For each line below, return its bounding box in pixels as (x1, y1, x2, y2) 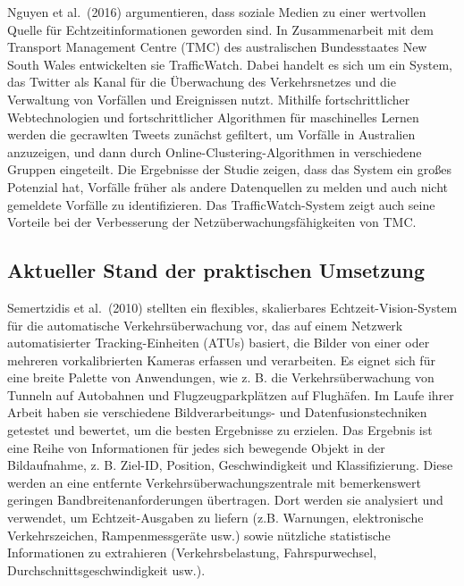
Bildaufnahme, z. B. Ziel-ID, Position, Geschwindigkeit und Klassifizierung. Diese (7, 456, 453, 474)
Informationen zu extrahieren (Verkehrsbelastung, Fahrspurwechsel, (7, 543, 377, 562)
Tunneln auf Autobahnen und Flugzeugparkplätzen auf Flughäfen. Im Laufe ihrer (7, 385, 454, 404)
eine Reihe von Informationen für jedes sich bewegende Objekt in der (7, 438, 385, 456)
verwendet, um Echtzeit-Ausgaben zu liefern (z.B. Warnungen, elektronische (7, 508, 424, 527)
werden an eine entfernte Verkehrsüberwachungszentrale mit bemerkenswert (7, 473, 421, 491)
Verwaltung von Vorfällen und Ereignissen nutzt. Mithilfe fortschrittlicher (7, 89, 410, 108)
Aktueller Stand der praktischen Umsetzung (7, 256, 426, 284)
